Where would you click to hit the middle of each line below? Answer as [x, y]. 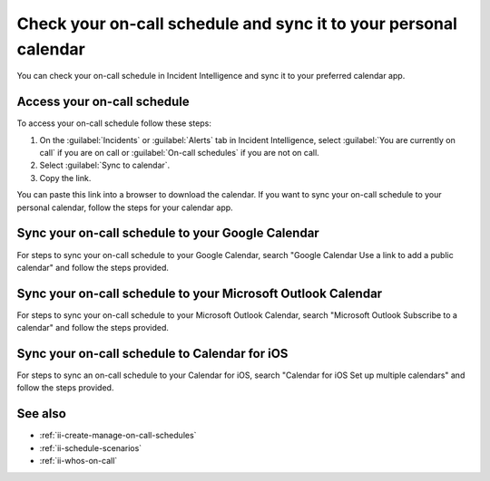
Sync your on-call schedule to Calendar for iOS [152, 354]
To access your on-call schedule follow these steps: [114, 123]
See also [42, 414]
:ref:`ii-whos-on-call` [78, 461]
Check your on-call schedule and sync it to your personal [237, 24]
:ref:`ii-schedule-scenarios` [91, 447]
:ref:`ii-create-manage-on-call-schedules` [118, 436]
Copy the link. [65, 178]
